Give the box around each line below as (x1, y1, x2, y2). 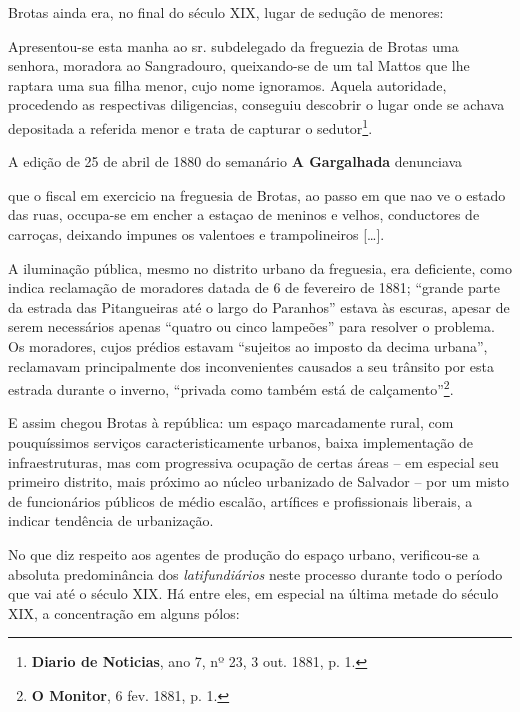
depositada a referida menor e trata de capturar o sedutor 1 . (8, 114, 373, 138)
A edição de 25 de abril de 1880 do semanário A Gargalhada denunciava (8, 151, 463, 172)
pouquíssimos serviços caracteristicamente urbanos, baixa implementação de (8, 432, 473, 452)
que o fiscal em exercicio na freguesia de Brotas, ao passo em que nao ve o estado (8, 184, 506, 205)
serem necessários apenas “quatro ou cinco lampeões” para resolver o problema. (8, 316, 495, 337)
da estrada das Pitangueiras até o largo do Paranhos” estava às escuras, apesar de (8, 296, 510, 317)
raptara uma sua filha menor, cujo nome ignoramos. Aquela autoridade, (8, 74, 447, 95)
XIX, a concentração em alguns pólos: (8, 602, 240, 623)
